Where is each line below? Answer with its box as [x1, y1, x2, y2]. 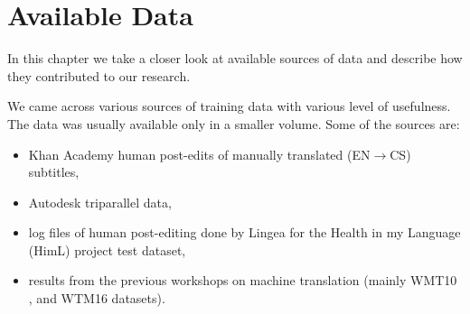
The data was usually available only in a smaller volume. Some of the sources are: [7, 114, 460, 133]
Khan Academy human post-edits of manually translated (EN [28, 144, 371, 163]
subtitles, [28, 162, 80, 181]
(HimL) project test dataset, [28, 240, 186, 259]
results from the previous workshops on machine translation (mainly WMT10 [28, 271, 457, 290]
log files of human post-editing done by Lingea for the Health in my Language [28, 223, 461, 242]
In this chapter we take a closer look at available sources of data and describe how [7, 49, 463, 68]
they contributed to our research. [7, 66, 191, 85]
